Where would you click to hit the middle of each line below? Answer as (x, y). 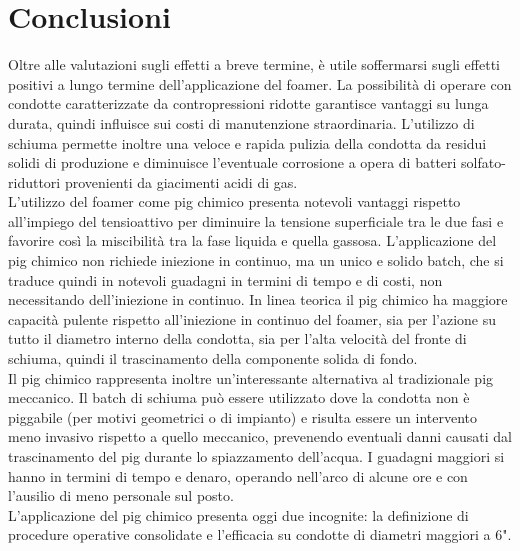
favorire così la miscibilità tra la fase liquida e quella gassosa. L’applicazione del (252, 240)
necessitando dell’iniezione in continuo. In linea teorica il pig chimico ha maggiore (258, 299)
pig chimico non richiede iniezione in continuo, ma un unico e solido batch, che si (256, 260)
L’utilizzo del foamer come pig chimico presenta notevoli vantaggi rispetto (234, 201)
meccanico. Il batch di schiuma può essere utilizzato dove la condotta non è (239, 397)
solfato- (483, 162)
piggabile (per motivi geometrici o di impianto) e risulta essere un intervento (243, 416)
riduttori (34, 181)
